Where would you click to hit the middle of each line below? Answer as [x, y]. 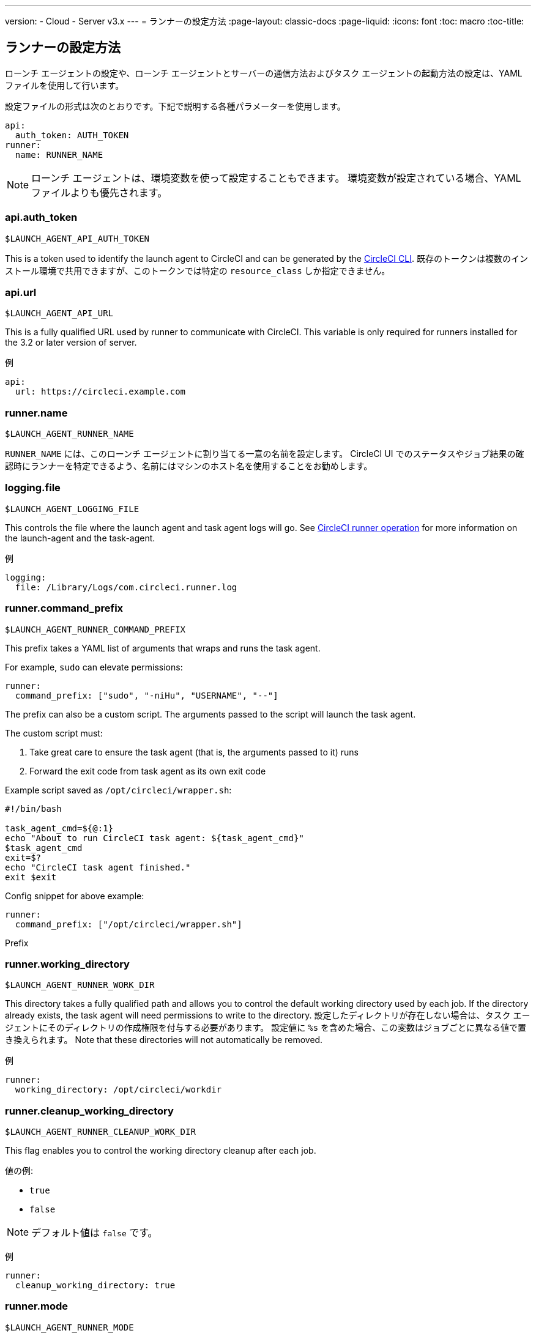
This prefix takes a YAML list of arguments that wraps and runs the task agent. [163, 648]
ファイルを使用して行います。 [65, 85]
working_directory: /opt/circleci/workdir [118, 1090]
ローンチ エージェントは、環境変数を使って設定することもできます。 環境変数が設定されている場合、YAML [276, 178]
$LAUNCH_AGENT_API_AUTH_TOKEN [77, 238]
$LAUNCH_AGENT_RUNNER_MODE [69, 1327]
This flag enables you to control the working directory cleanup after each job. [161, 1151]
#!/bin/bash [33, 808]
